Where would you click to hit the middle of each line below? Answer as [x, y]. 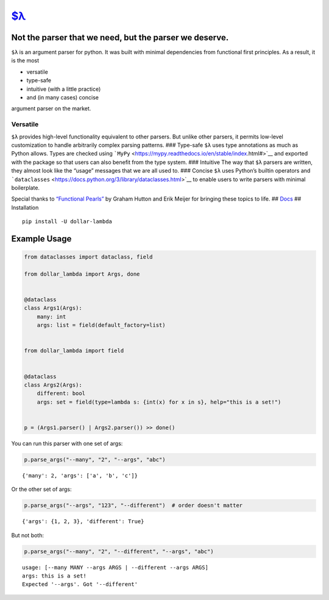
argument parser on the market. [51, 109]
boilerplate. [25, 187]
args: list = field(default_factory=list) [101, 325]
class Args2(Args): [53, 385]
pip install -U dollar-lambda [67, 222]
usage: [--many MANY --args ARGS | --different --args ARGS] [115, 567]
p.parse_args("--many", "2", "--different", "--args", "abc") [119, 551]
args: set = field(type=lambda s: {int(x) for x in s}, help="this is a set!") [159, 402]
